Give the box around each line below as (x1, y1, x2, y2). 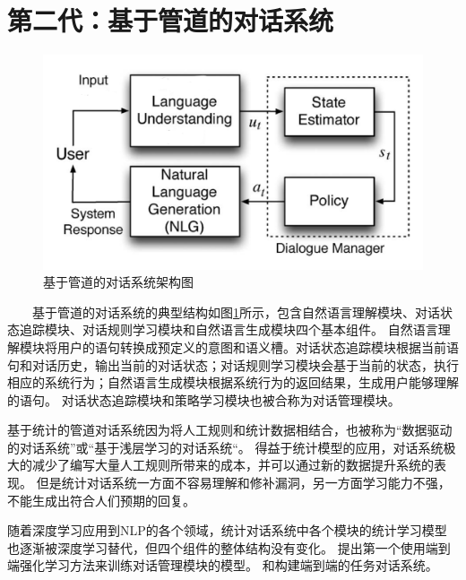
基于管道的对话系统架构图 (43, 273, 194, 291)
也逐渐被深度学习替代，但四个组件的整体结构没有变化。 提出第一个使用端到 (7, 538, 451, 557)
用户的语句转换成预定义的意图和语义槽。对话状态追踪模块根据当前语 (56, 337, 459, 356)
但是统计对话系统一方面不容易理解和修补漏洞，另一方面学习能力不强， (36, 473, 451, 492)
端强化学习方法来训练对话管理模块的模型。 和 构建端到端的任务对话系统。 (7, 556, 438, 575)
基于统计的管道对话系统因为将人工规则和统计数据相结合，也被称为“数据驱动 (7, 420, 453, 439)
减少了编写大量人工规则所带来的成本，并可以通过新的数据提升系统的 (31, 455, 434, 474)
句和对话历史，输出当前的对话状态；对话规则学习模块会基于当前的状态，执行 (7, 355, 459, 374)
